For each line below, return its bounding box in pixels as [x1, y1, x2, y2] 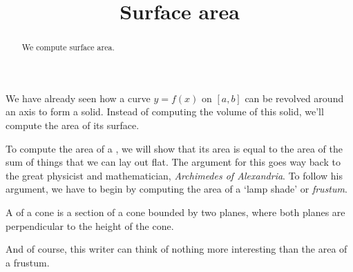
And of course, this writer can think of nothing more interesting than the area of [6, 242, 347, 256]
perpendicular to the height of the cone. [6, 218, 174, 233]
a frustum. [6, 255, 50, 269]
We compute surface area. [21, 41, 115, 53]
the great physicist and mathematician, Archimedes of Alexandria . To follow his [6, 168, 343, 182]
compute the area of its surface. [6, 118, 140, 133]
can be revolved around [245, 90, 344, 105]
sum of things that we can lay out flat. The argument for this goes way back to [6, 155, 341, 169]
